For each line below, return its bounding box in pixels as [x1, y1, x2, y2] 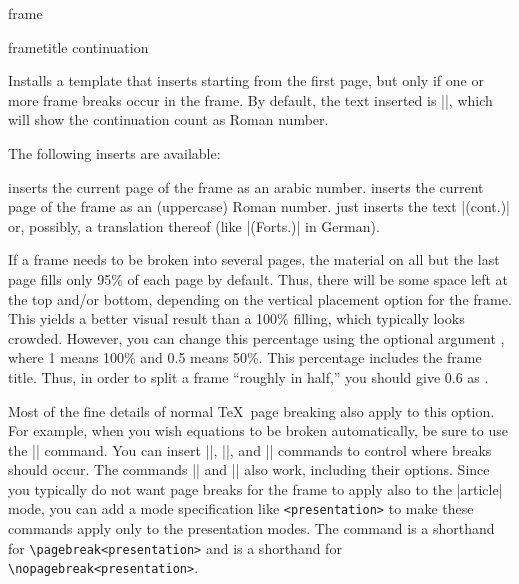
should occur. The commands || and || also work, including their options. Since [8, 459, 490, 480]
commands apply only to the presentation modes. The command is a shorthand [8, 518, 495, 539]
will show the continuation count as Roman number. [8, 109, 329, 130]
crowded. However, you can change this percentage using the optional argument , [8, 327, 505, 348]
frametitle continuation [8, 36, 149, 57]
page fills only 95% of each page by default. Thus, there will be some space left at [8, 268, 509, 289]
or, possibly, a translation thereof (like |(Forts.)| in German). [8, 215, 380, 236]
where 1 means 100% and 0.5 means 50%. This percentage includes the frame [8, 347, 482, 368]
